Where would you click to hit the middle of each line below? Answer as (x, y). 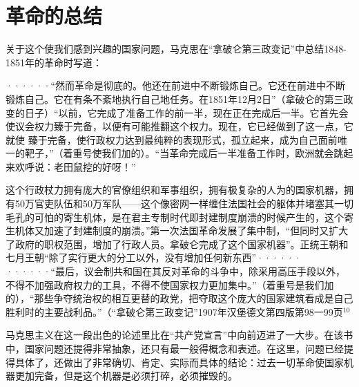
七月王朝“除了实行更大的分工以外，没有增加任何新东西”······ (154, 257)
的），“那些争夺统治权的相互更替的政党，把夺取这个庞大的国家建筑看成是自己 (179, 298)
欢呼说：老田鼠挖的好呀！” (75, 166)
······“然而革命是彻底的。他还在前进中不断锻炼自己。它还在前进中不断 (175, 85)
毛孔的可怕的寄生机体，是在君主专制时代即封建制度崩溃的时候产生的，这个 (175, 217)
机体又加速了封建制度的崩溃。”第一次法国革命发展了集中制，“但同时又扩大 (182, 230)
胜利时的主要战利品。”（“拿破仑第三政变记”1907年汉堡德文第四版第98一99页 (174, 311)
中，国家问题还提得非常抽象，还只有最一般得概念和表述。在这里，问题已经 (175, 348)
